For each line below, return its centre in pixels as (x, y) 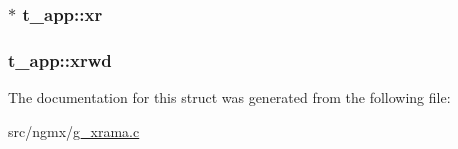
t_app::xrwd (60, 59)
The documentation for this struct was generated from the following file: (229, 97)
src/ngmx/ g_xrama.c (74, 130)
